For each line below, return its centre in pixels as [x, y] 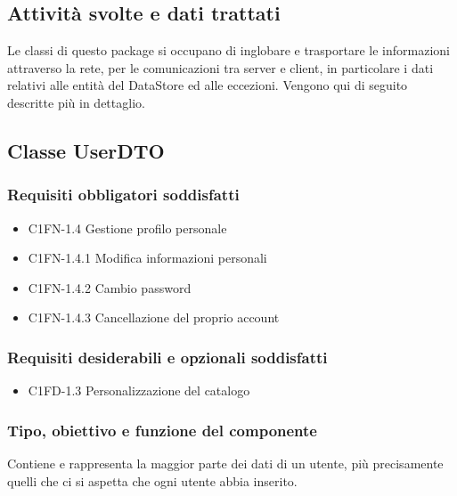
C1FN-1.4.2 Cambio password [110, 287]
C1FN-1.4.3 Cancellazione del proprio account [154, 317]
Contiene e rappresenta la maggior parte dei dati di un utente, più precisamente [225, 463]
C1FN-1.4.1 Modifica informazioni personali [147, 258]
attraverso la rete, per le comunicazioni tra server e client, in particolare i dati [220, 67]
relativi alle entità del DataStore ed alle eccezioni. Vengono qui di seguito [208, 85]
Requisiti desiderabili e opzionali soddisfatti [167, 357]
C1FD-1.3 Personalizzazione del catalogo [139, 390]
